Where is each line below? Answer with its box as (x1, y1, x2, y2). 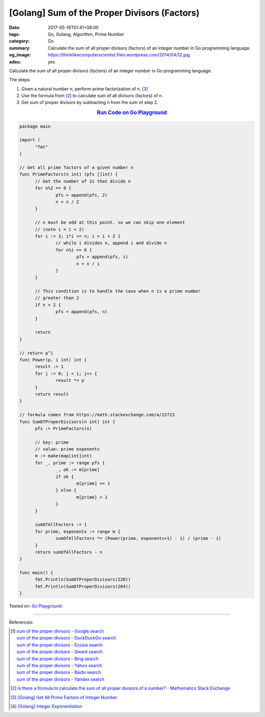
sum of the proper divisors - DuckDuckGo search (16, 635, 116, 641)
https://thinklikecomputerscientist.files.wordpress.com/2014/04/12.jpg (48, 52, 190, 58)
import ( (19, 137, 41, 143)
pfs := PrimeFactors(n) (35, 425, 92, 431)
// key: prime (35, 439, 69, 445)
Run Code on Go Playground (96, 109, 167, 116)
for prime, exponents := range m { (35, 529, 121, 534)
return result (35, 391, 69, 397)
